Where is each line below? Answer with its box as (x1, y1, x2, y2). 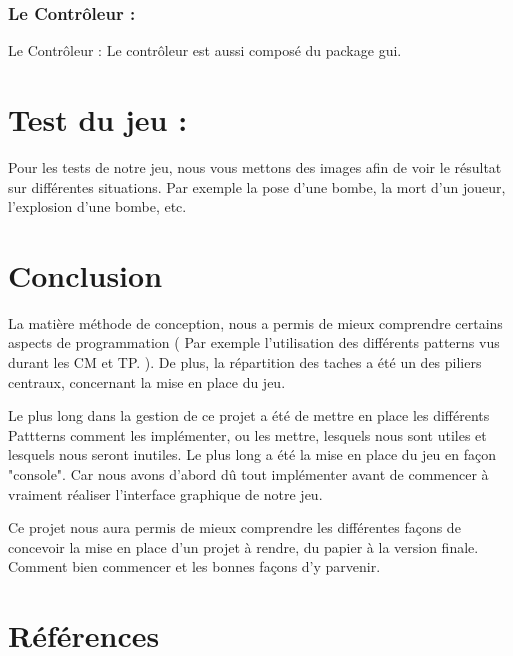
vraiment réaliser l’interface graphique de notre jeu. (8, 483, 323, 504)
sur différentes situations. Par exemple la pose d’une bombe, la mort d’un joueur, (8, 176, 506, 197)
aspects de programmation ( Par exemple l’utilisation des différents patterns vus (8, 332, 500, 353)
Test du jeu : (8, 99, 188, 139)
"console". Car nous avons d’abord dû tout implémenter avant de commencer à (8, 464, 489, 484)
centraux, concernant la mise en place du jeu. (8, 371, 286, 392)
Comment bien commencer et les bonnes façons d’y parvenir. (8, 556, 381, 577)
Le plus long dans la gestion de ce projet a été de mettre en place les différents (8, 405, 490, 426)
